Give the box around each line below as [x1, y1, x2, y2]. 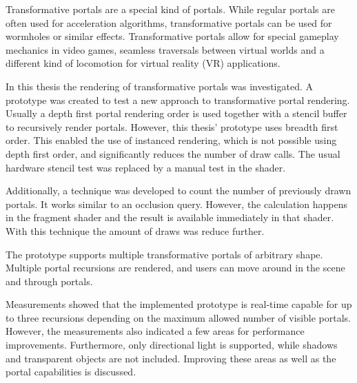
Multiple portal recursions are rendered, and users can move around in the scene [6, 260, 345, 275]
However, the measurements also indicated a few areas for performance [6, 324, 305, 338]
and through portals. [6, 273, 93, 288]
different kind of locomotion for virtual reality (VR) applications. [6, 56, 280, 70]
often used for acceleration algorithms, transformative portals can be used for [6, 15, 332, 30]
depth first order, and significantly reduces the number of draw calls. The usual [6, 146, 340, 161]
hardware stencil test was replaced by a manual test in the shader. [6, 160, 286, 174]
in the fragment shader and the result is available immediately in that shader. [6, 210, 334, 225]
